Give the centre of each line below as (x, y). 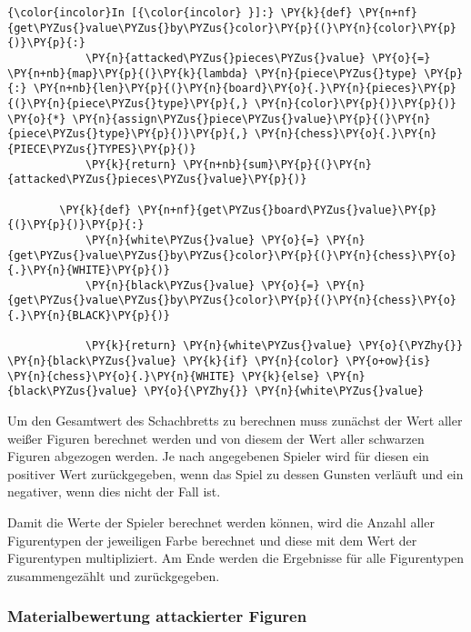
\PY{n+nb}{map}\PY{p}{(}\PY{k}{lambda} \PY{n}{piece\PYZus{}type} (213, 73)
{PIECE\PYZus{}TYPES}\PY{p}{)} (102, 149)
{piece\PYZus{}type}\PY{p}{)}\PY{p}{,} (128, 134)
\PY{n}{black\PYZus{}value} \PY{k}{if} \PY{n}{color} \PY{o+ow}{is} (219, 361)
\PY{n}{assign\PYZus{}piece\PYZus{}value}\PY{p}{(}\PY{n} (251, 119)
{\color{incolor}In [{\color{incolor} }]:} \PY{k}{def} (180, 13)
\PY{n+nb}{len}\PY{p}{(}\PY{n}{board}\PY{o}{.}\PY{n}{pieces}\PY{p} (245, 89)
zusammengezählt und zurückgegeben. (114, 575)
